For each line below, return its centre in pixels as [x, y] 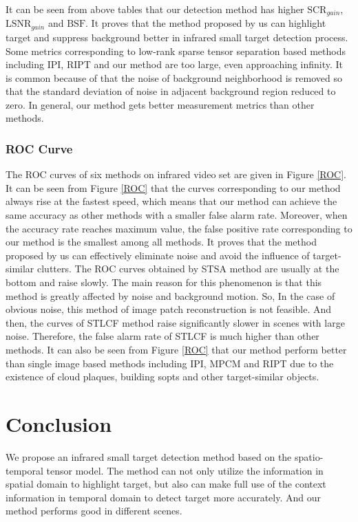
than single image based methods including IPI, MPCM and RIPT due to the [170, 363]
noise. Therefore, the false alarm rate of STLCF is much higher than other [162, 336]
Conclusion [59, 423]
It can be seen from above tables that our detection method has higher [155, 9]
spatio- [309, 456]
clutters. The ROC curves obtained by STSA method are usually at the [188, 269]
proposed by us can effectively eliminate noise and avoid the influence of [158, 255]
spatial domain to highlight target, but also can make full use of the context [166, 484]
